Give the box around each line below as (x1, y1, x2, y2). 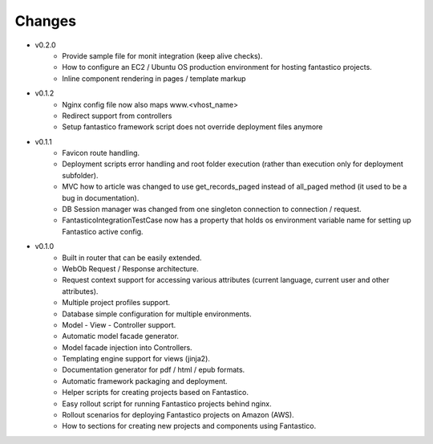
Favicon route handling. (62, 149, 140, 158)
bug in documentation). (62, 193, 140, 202)
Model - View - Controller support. (62, 320, 176, 329)
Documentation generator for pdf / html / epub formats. (62, 365, 245, 375)
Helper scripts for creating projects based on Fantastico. (62, 388, 249, 397)
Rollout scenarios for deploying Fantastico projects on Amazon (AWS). (62, 410, 294, 420)
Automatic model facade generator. (62, 332, 180, 341)
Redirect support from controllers (62, 111, 172, 120)
